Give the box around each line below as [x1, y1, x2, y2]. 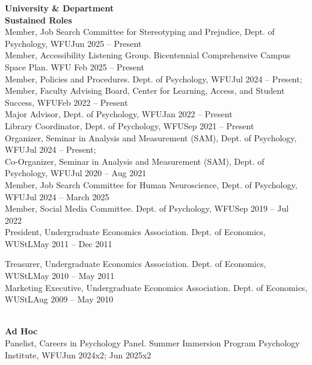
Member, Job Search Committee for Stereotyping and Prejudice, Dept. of [5, 25, 275, 38]
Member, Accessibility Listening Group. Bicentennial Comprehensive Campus [5, 49, 291, 61]
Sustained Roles [5, 13, 72, 26]
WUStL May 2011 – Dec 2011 [5, 237, 112, 250]
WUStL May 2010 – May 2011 [5, 269, 115, 282]
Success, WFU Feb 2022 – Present [5, 96, 128, 108]
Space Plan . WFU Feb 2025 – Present [5, 60, 144, 73]
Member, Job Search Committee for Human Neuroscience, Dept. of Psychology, [5, 178, 298, 191]
